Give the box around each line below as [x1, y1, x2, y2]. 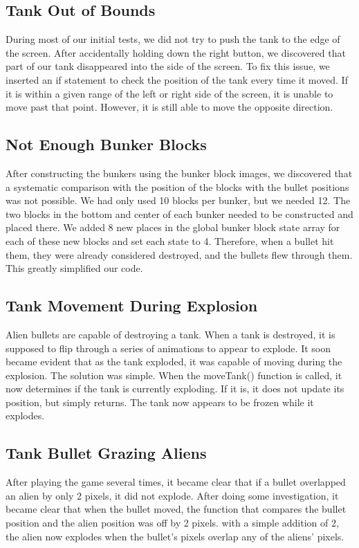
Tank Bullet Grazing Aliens [6, 442, 207, 464]
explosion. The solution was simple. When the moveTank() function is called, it [6, 367, 342, 382]
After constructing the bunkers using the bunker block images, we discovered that [6, 165, 353, 180]
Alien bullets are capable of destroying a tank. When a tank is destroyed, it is [6, 327, 335, 341]
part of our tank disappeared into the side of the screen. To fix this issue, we [6, 59, 330, 73]
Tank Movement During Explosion [6, 295, 258, 316]
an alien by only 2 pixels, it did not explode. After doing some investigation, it [6, 488, 339, 502]
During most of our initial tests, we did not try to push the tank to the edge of [6, 32, 340, 46]
